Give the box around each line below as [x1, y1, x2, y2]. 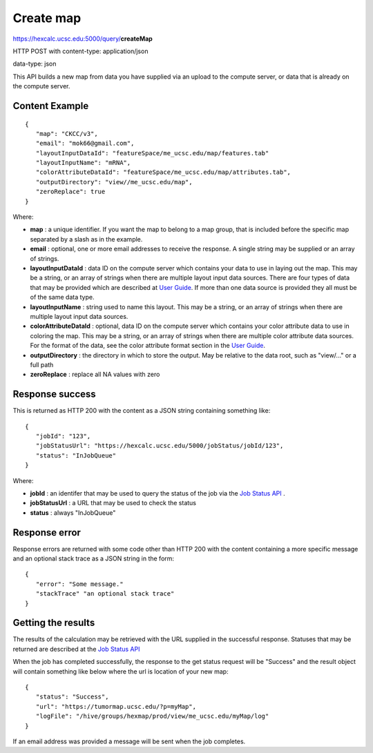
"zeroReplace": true [35, 188, 106, 196]
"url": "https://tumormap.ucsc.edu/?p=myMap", [35, 703, 197, 710]
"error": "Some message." [35, 580, 124, 588]
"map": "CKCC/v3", [35, 130, 98, 137]
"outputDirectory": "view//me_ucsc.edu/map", [35, 178, 193, 186]
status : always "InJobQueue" [30, 508, 116, 517]
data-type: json [12, 59, 57, 68]
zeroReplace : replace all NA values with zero [30, 370, 160, 379]
